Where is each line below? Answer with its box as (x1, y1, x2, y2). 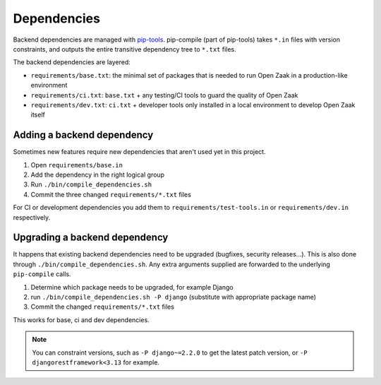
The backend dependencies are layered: (13, 58, 131, 66)
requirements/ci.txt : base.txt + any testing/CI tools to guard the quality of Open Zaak (30, 90, 298, 99)
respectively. (13, 213, 51, 222)
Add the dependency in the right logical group (30, 170, 165, 179)
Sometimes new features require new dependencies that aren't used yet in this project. (13, 148, 266, 156)
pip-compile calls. (13, 270, 71, 278)
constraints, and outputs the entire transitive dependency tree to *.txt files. (13, 45, 236, 53)
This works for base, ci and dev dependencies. (13, 315, 150, 324)
